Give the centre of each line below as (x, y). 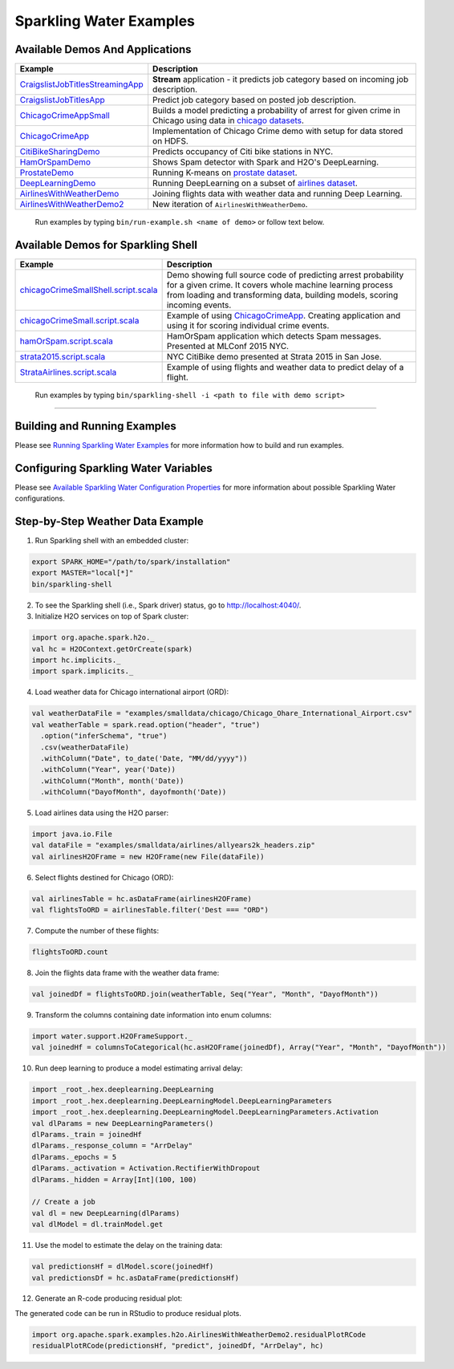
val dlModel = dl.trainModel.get (97, 1225)
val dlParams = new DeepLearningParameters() (123, 1123)
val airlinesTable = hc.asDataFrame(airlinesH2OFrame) (142, 898)
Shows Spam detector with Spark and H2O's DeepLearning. (266, 162)
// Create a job (64, 1202)
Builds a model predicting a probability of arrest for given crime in (277, 111)
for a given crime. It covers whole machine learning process (280, 285)
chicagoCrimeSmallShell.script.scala (89, 290)
